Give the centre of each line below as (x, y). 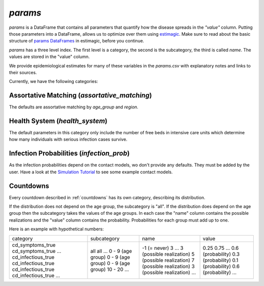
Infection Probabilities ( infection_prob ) (69, 153)
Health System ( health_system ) (58, 121)
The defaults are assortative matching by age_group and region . (74, 107)
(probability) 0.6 (221, 266)
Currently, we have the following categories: (54, 82)
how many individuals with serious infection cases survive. (68, 140)
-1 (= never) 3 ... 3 (163, 248)
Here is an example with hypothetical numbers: (56, 229)
